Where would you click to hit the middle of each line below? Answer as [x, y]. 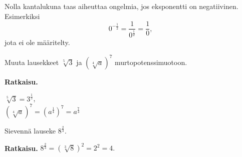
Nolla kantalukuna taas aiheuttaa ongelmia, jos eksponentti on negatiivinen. [122, 6]
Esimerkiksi [22, 16]
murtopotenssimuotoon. [151, 62]
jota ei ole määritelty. [37, 42]
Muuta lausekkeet [32, 62]
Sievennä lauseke [30, 130]
